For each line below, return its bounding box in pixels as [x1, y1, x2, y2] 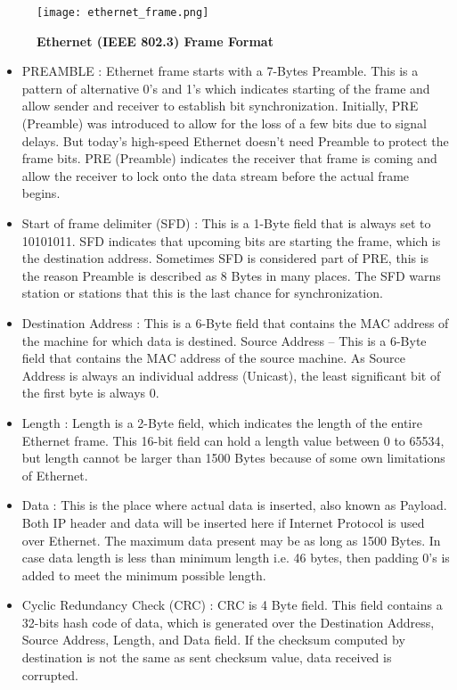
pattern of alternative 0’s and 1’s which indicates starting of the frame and [21, 78, 430, 97]
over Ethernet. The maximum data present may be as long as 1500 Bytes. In [21, 530, 441, 549]
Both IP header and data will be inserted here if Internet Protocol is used [21, 513, 425, 531]
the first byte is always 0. [21, 383, 159, 402]
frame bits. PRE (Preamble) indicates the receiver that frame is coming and [21, 149, 437, 168]
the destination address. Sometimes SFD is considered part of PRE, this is [21, 249, 429, 267]
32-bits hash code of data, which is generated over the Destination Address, [21, 612, 435, 631]
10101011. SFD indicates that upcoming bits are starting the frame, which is [21, 231, 441, 250]
